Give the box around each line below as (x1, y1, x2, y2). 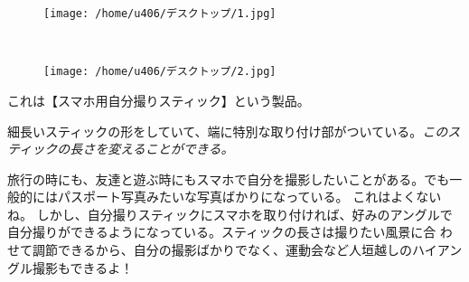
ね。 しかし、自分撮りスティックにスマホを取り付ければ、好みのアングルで (7, 204, 453, 223)
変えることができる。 (108, 139, 234, 158)
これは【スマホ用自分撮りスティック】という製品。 (7, 90, 310, 109)
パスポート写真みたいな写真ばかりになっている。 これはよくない (57, 187, 442, 206)
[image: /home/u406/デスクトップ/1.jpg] (43, 7, 277, 20)
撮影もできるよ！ (32, 258, 134, 277)
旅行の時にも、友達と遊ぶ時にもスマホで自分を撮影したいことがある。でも (7, 169, 450, 188)
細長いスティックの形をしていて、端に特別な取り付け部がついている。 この (7, 121, 448, 140)
